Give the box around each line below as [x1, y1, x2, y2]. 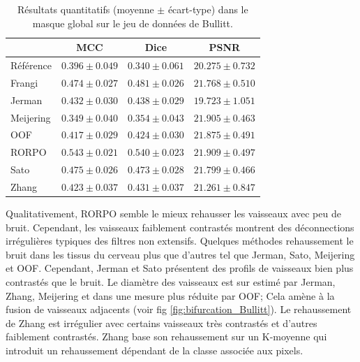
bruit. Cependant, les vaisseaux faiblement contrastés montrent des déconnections [6, 219, 354, 234]
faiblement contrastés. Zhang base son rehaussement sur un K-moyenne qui [6, 329, 327, 344]
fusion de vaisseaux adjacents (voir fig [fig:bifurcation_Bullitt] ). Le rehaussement [6, 302, 352, 317]
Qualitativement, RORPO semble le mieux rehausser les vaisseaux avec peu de [6, 206, 341, 221]
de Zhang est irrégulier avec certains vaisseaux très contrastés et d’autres [6, 315, 317, 330]
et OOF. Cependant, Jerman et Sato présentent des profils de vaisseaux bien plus [6, 261, 354, 275]
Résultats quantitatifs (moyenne [17, 2, 154, 16]
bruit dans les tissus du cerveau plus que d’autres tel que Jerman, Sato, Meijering [6, 247, 355, 261]
